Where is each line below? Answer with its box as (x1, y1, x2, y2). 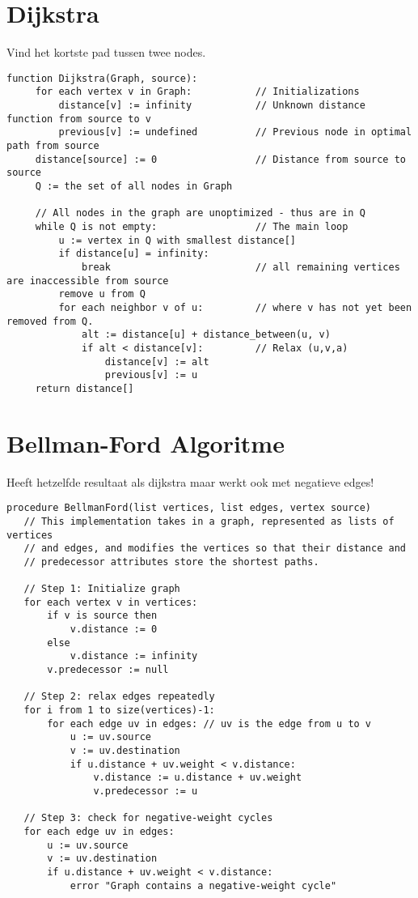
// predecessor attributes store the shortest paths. (23, 555, 319, 568)
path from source (6, 140, 99, 151)
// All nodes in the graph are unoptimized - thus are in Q (35, 207, 365, 219)
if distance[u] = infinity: (58, 248, 209, 260)
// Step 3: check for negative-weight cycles (23, 812, 273, 824)
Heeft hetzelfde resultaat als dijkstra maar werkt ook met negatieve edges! (6, 473, 374, 490)
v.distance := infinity (70, 650, 198, 662)
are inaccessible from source (6, 275, 169, 287)
